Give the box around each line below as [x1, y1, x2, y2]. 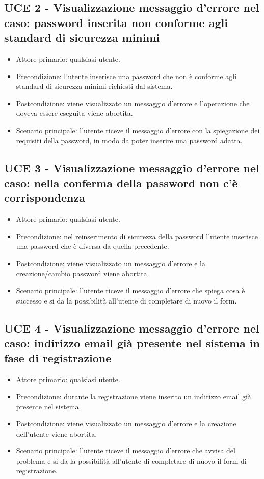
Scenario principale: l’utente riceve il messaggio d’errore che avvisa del [16, 445, 235, 456]
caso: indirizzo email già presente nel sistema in [4, 335, 260, 351]
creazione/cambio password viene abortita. [16, 268, 149, 279]
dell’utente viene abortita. [16, 428, 97, 439]
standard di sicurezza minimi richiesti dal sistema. [16, 81, 173, 91]
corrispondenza [4, 190, 85, 206]
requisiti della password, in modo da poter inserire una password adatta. [16, 135, 243, 145]
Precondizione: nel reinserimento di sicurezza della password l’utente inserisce [16, 231, 258, 241]
